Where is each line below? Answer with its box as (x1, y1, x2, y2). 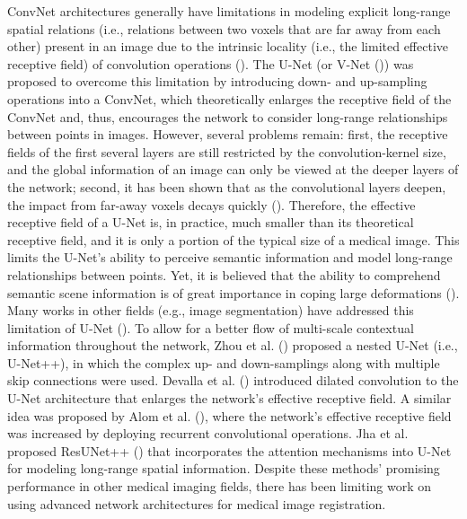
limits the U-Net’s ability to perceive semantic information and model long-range (7, 248, 453, 267)
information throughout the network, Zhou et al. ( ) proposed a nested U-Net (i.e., (7, 336, 458, 355)
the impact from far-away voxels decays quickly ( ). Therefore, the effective (7, 195, 416, 214)
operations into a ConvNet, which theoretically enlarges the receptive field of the (7, 89, 452, 108)
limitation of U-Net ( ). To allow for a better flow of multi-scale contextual (7, 318, 414, 337)
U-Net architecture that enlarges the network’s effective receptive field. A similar (7, 389, 452, 408)
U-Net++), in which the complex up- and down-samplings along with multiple (7, 353, 440, 372)
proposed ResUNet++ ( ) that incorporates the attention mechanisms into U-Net (7, 441, 452, 460)
